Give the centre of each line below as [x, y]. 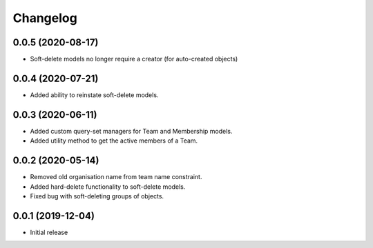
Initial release [49, 232]
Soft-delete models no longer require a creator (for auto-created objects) [134, 59]
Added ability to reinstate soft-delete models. [94, 95]
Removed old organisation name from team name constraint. [116, 177]
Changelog [45, 18]
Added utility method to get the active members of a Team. [114, 141]
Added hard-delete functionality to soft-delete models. [108, 187]
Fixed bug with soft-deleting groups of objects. [97, 196]
